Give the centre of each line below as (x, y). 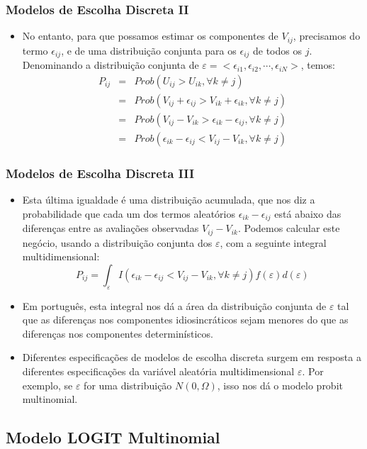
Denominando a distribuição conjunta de (111, 65)
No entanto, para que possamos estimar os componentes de (150, 36)
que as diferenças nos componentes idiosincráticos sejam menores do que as (185, 320)
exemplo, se (47, 385)
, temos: (318, 65)
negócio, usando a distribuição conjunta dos (117, 242)
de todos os (277, 50)
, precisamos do (327, 36)
